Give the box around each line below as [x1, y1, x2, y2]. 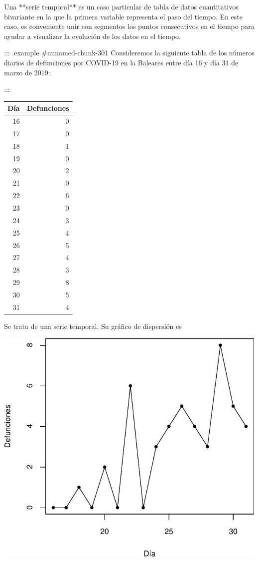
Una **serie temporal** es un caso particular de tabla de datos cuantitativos [4, 1, 239, 11]
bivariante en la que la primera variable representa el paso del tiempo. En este [4, 11, 243, 21]
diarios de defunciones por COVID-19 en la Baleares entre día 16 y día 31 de [4, 57, 239, 67]
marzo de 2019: [4, 67, 50, 77]
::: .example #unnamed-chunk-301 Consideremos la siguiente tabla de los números [4, 47, 255, 58]
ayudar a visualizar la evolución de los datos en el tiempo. [4, 30, 181, 41]
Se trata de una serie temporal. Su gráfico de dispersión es [4, 320, 182, 331]
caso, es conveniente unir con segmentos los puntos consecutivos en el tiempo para [4, 21, 255, 31]
